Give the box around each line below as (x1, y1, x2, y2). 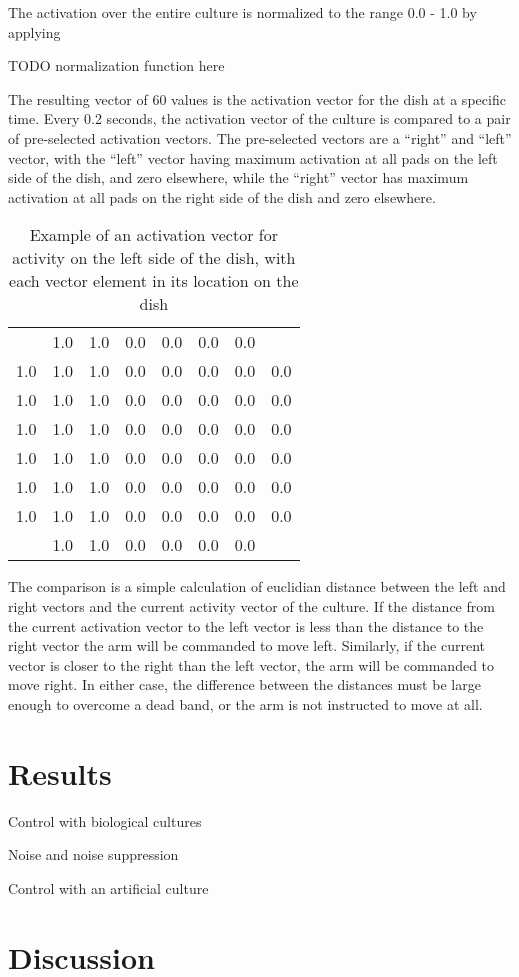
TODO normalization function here (8, 55, 225, 76)
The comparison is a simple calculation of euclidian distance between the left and (8, 576, 506, 597)
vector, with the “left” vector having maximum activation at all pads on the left (8, 147, 498, 168)
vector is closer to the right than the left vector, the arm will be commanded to (8, 654, 495, 675)
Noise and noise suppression (8, 844, 179, 865)
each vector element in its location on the (9, 269, 299, 293)
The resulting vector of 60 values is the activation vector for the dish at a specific (8, 88, 506, 109)
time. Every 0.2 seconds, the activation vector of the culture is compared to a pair (8, 108, 511, 129)
